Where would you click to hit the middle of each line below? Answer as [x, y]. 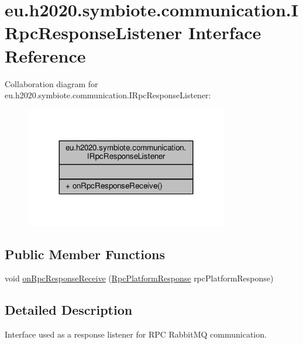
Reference [45, 55]
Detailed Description [69, 310]
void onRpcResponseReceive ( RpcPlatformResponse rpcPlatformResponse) [139, 278]
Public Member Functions [85, 254]
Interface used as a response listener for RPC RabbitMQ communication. [136, 334]
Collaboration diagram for [51, 83]
